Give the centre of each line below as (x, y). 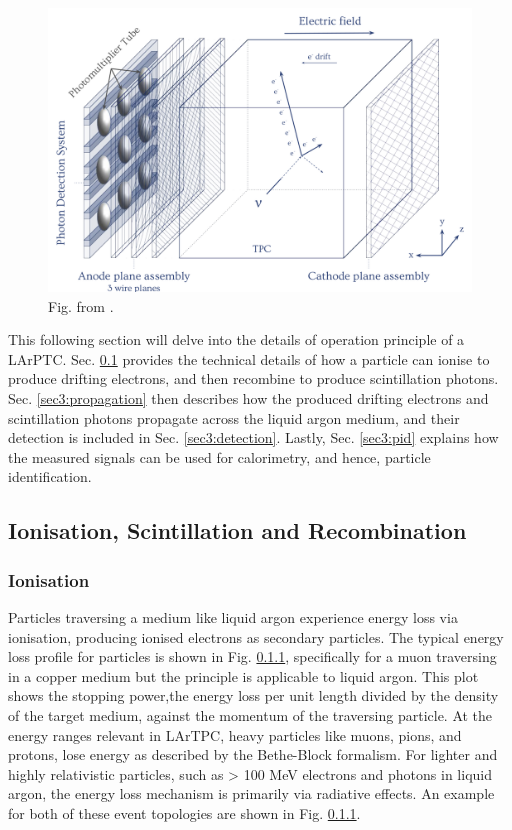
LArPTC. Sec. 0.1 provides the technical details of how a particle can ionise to (249, 358)
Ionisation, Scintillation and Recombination (237, 530)
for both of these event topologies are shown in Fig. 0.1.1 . (184, 812)
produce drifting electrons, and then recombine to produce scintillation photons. (253, 378)
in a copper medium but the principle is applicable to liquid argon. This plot (243, 675)
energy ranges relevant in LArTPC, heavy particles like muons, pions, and (235, 734)
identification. (50, 476)
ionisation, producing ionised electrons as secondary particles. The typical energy (256, 636)
